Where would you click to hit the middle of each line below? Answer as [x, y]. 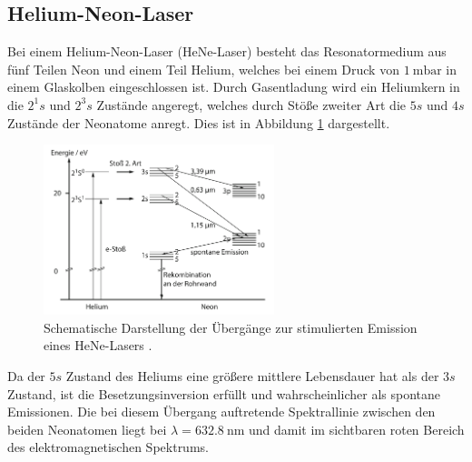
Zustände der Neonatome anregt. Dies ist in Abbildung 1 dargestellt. [199, 122]
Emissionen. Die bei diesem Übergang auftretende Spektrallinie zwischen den [221, 412]
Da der [26, 375]
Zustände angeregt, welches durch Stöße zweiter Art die [251, 104]
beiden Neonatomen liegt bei [87, 429]
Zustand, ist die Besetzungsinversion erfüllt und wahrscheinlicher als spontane [224, 393]
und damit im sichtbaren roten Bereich [357, 429]
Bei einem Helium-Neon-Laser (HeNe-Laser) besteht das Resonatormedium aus [227, 51]
